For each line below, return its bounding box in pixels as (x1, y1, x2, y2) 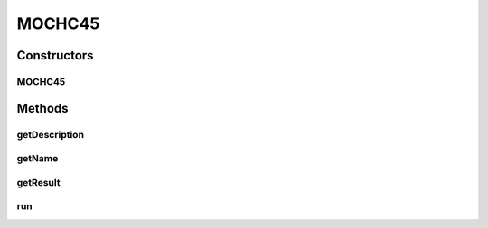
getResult (16, 176, 61, 188)
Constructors (16, 48, 94, 63)
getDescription (16, 128, 85, 141)
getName (16, 152, 59, 165)
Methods (16, 100, 69, 116)
